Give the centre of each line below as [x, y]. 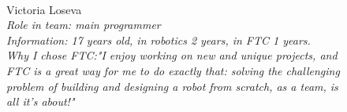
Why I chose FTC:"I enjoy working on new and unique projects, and [172, 55]
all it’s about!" [41, 101]
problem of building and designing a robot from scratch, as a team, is [172, 86]
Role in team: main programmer [84, 25]
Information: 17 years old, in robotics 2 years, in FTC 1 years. [159, 40]
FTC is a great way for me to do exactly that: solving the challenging [173, 70]
